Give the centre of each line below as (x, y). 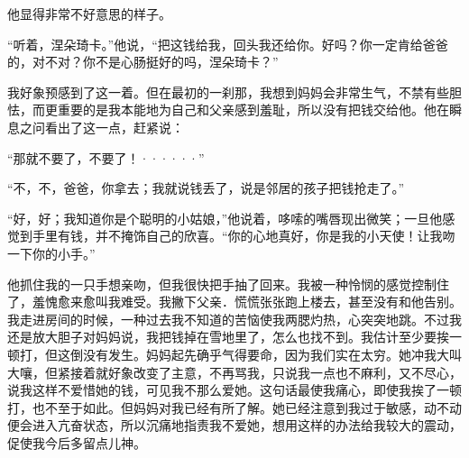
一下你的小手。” (51, 253)
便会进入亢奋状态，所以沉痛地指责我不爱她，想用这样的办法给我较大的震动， (234, 425)
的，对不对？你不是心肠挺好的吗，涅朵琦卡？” (143, 62)
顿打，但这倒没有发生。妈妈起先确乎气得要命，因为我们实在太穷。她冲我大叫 (234, 354)
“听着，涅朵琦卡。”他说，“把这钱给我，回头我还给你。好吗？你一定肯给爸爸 (228, 44)
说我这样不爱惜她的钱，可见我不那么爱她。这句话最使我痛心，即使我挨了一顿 (234, 390)
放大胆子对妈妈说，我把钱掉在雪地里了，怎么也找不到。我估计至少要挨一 (247, 337)
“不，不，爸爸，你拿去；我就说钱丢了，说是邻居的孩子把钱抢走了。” (206, 188)
